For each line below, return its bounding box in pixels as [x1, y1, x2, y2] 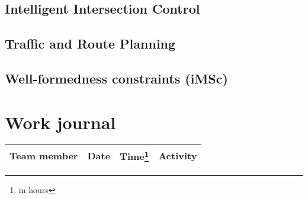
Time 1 [120, 147, 149, 163]
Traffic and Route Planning [5, 34, 176, 53]
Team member [9, 149, 78, 163]
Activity [158, 149, 197, 163]
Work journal [5, 110, 116, 134]
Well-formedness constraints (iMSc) [5, 69, 228, 87]
